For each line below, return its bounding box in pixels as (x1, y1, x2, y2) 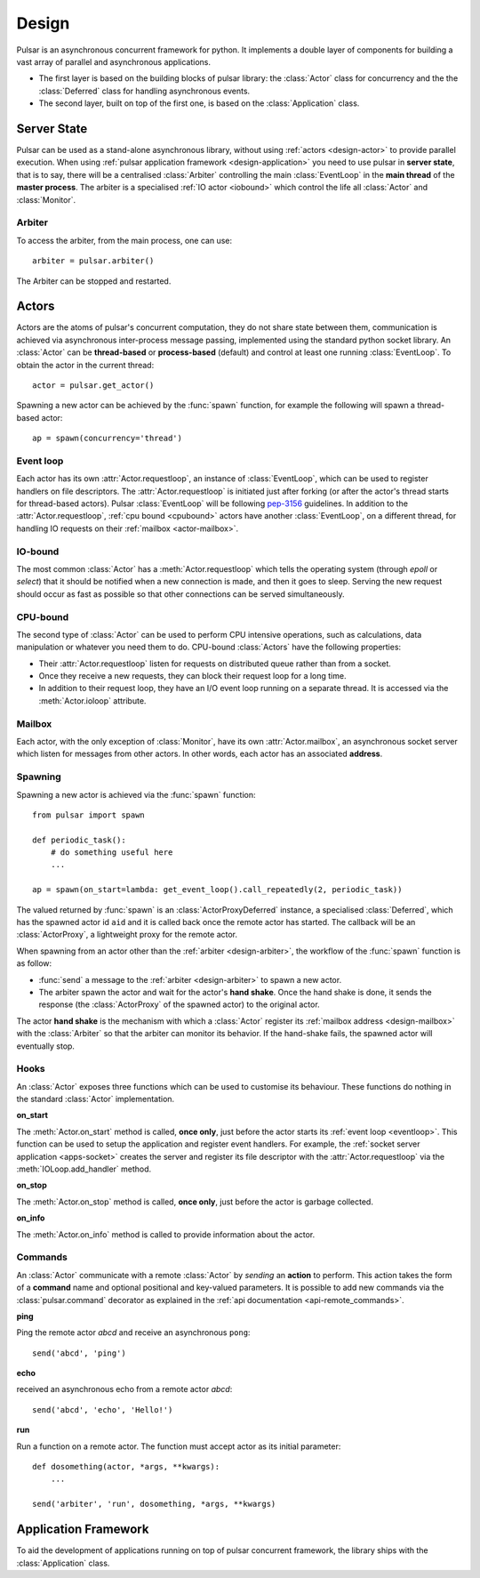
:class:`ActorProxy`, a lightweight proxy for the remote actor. (16, 930, 238, 940)
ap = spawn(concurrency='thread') (32, 433, 182, 444)
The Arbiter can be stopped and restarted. (16, 276, 172, 286)
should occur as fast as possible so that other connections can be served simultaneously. (16, 588, 345, 600)
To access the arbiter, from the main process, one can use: (16, 235, 233, 246)
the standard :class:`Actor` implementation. (16, 1094, 175, 1105)
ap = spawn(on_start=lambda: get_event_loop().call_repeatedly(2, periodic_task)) (32, 885, 403, 895)
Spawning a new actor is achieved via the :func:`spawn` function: (16, 789, 257, 800)
